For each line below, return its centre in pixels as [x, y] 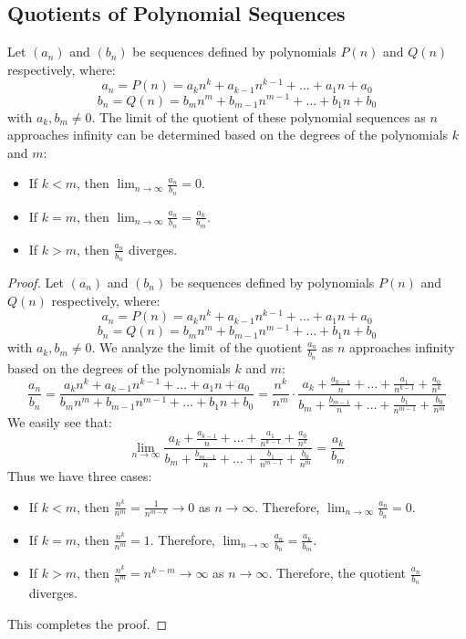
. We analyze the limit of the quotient [197, 347]
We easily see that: [60, 421]
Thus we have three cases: [80, 475]
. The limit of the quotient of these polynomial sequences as [259, 116]
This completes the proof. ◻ [88, 623]
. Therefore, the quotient [337, 573]
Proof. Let [36, 283]
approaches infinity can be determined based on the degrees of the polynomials [228, 135]
